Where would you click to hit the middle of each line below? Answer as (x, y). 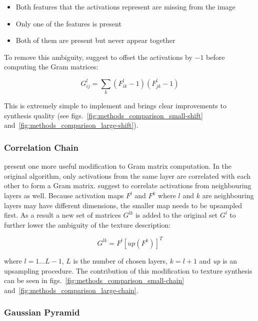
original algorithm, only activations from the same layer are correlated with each (127, 175)
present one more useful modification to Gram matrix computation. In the (118, 166)
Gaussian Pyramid (42, 312)
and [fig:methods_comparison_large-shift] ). (71, 125)
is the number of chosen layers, (120, 260)
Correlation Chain (41, 147)
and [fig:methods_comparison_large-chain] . (71, 290)
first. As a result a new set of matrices (62, 215)
